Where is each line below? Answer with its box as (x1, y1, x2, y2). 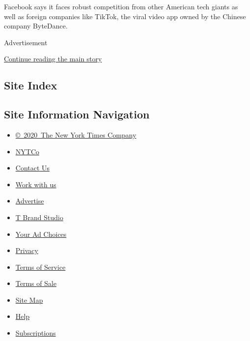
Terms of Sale (15, 278, 57, 288)
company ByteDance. (4, 21, 68, 31)
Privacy (15, 245, 38, 256)
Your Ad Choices (15, 228, 67, 239)
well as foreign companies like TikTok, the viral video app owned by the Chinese (4, 11, 246, 21)
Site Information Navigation (4, 107, 150, 122)
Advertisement (4, 37, 48, 47)
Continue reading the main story (4, 54, 102, 64)
